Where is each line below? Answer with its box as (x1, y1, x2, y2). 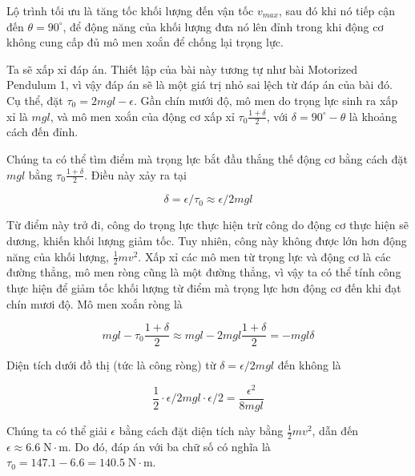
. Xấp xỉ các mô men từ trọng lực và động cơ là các (138, 248, 391, 264)
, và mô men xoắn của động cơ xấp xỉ (50, 107, 235, 124)
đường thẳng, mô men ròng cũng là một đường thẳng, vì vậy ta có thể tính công (6, 264, 401, 280)
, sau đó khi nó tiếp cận (278, 2, 396, 18)
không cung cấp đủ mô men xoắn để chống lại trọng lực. (6, 34, 284, 50)
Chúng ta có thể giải (6, 422, 107, 438)
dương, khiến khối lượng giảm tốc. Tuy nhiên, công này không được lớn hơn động (6, 232, 407, 248)
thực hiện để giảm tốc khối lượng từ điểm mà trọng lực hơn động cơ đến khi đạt (6, 280, 401, 296)
